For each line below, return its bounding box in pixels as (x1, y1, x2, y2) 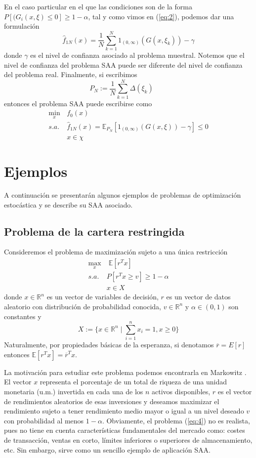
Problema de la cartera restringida (4, 223, 185, 239)
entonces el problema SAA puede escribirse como (4, 98, 152, 108)
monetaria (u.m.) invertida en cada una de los (4, 386, 143, 397)
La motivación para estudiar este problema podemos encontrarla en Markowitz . (4, 367, 247, 377)
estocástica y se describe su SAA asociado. (4, 199, 133, 209)
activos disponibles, (152, 386, 211, 397)
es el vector (217, 386, 252, 397)
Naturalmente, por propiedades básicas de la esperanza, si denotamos (4, 339, 214, 350)
